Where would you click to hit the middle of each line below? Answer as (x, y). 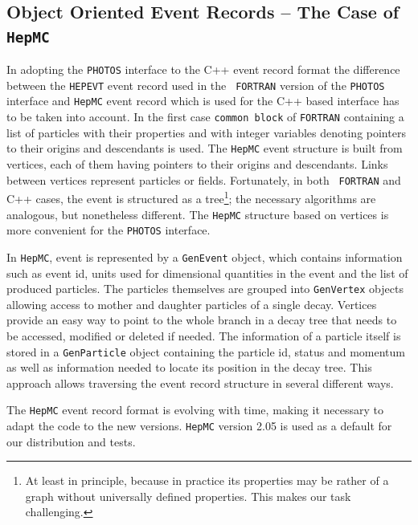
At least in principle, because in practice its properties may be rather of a (207, 480)
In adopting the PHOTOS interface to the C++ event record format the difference (203, 69)
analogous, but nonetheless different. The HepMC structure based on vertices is (198, 214)
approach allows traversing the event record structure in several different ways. (200, 383)
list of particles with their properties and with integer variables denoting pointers (206, 132)
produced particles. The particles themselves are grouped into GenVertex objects (205, 289)
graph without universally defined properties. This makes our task (188, 496)
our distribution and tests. (71, 441)
